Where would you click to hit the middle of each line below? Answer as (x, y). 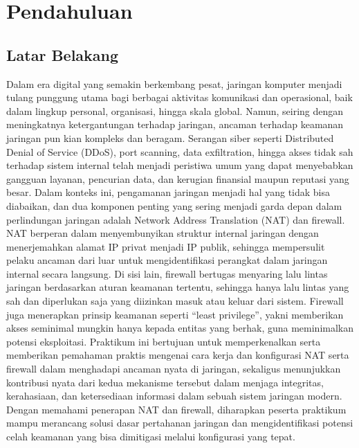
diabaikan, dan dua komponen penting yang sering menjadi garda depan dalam (174, 205)
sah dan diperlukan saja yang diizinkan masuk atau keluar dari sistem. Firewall (175, 301)
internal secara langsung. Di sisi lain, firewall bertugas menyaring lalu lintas (167, 273)
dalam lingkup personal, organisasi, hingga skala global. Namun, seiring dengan (175, 110)
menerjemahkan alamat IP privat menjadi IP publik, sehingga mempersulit (166, 246)
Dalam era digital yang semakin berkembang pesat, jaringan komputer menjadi (174, 83)
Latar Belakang (63, 54)
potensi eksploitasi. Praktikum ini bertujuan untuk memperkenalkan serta (164, 341)
